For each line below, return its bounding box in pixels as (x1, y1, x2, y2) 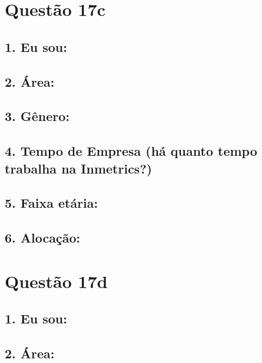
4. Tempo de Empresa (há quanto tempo (5, 142, 257, 160)
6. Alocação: (5, 228, 81, 247)
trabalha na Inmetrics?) (5, 159, 152, 177)
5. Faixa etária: (5, 194, 98, 212)
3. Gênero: (5, 107, 70, 125)
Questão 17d (5, 269, 108, 293)
